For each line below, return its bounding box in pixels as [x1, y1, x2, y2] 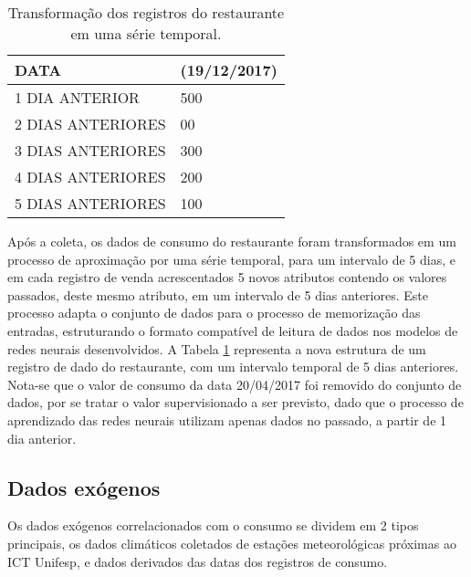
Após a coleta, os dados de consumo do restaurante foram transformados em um [7, 232, 456, 250]
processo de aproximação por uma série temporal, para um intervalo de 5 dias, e [7, 249, 455, 268]
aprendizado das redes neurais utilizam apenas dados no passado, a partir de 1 [7, 410, 447, 429]
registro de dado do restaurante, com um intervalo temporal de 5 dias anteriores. [7, 357, 459, 376]
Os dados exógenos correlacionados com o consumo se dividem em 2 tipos [7, 516, 419, 535]
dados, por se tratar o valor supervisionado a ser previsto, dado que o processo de [7, 393, 464, 412]
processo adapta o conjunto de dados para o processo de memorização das [7, 303, 421, 322]
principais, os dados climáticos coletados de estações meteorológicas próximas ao [7, 533, 456, 552]
